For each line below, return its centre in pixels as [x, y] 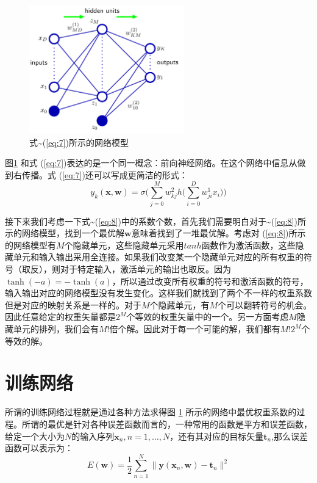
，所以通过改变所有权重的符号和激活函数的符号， [210, 281]
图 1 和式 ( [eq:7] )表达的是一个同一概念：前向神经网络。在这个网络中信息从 [151, 163]
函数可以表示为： [39, 448]
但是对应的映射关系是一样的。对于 [73, 304]
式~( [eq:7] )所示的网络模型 [79, 142]
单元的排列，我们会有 [56, 329]
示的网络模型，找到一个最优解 [65, 233]
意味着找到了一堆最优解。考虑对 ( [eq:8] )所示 [219, 233]
